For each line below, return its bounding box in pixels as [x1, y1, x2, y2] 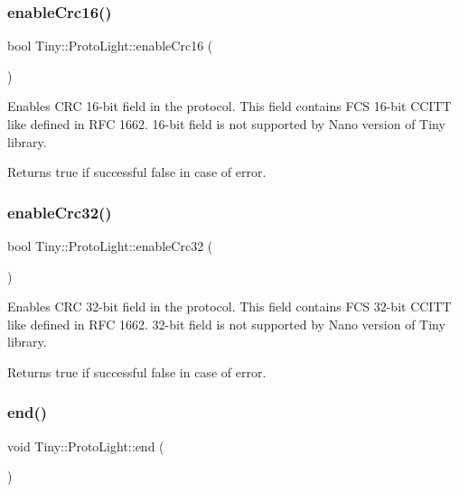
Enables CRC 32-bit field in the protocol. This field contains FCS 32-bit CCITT [7, 297, 452, 316]
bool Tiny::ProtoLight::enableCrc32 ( [7, 237, 213, 255]
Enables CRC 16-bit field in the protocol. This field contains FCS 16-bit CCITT [7, 97, 452, 116]
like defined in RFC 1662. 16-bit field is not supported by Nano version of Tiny [7, 115, 445, 133]
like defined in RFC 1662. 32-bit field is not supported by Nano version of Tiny [7, 314, 445, 333]
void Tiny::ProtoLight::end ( [7, 436, 164, 455]
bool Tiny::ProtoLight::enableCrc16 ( [7, 36, 213, 55]
